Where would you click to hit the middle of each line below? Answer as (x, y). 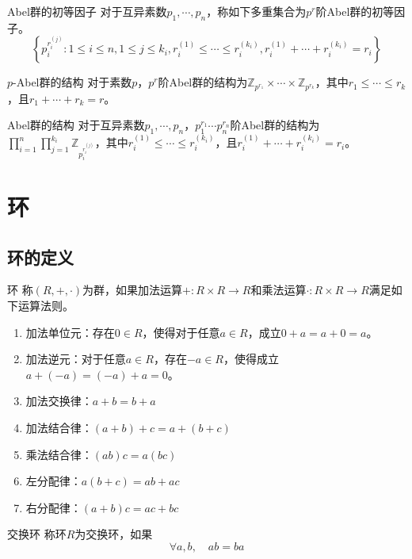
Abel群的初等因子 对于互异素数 (87, 11)
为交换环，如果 (114, 534)
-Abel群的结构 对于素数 (72, 82)
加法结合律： (59, 428)
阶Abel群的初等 (355, 11)
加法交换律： (59, 401)
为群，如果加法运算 (133, 290)
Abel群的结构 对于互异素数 (76, 125)
